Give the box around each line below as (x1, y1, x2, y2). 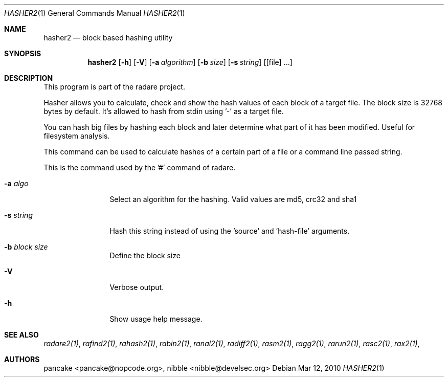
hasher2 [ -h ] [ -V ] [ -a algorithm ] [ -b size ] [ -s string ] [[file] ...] (87, 58, 293, 66)
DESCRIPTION (4, 74, 53, 82)
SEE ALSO (4, 330, 39, 339)
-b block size (4, 242, 48, 251)
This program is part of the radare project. (43, 82, 185, 91)
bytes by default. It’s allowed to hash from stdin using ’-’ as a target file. (43, 107, 284, 116)
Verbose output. (109, 283, 164, 292)
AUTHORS (4, 355, 40, 364)
